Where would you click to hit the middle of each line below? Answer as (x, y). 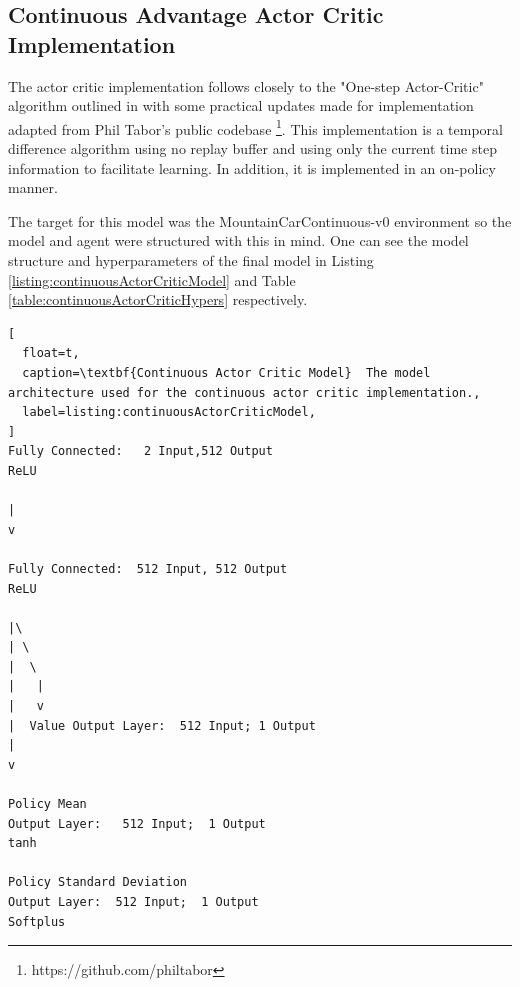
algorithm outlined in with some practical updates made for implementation (241, 105)
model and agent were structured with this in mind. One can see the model (238, 240)
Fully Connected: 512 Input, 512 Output (148, 568)
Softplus (37, 921)
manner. (33, 187)
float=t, (51, 353)
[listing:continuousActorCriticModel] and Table (152, 279)
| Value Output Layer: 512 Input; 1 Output (162, 725)
